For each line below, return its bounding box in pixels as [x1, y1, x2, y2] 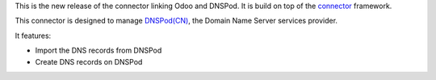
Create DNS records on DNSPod [35, 57, 143, 66]
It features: [15, 31, 52, 40]
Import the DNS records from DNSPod [35, 45, 162, 56]
